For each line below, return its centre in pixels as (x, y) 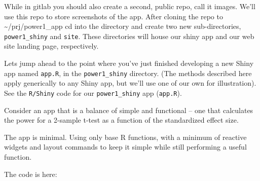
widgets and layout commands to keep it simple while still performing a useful (125, 147)
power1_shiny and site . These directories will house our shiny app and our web (129, 36)
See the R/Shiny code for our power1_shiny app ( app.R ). (93, 93)
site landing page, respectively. (51, 46)
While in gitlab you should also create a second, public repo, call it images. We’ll (130, 6)
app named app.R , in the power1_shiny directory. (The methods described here (128, 73)
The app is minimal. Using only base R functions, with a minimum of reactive (125, 137)
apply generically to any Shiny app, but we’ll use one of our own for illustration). (130, 83)
